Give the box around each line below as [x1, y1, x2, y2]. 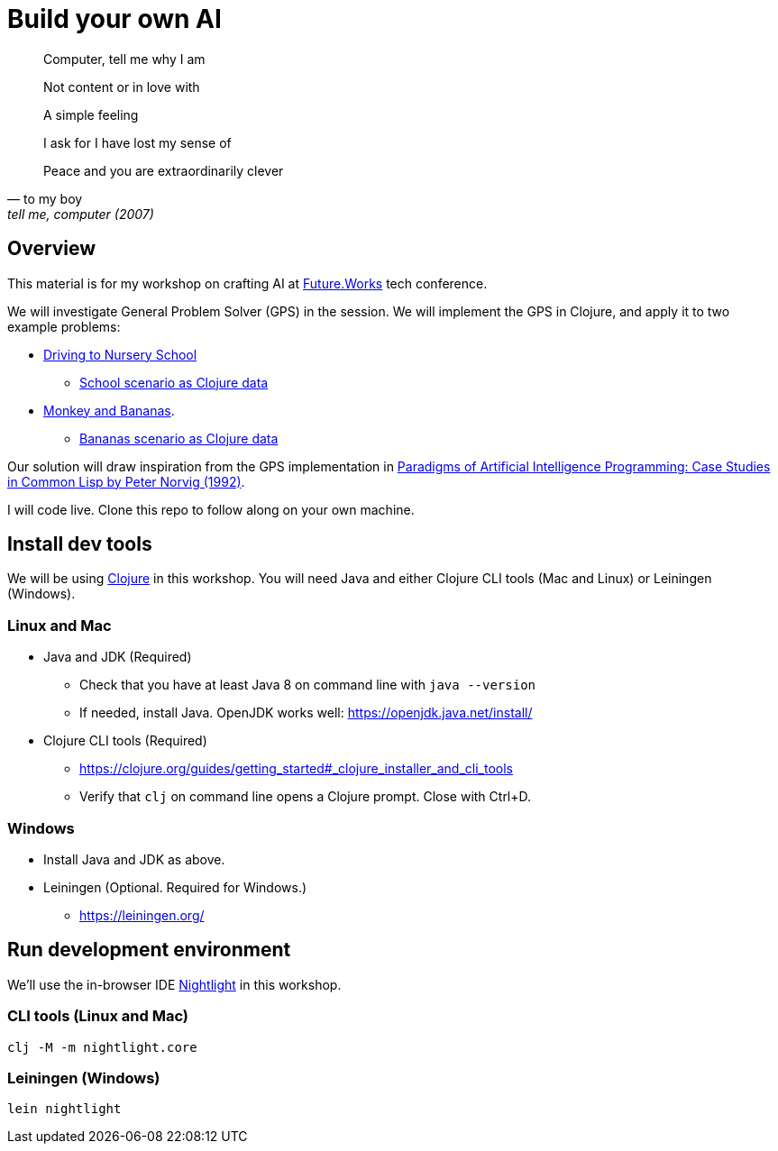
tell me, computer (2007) [7, 206, 154, 222]
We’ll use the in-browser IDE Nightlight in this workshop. [7, 976, 342, 992]
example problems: [7, 318, 121, 334]
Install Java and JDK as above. [43, 851, 225, 867]
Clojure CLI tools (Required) [43, 733, 207, 749]
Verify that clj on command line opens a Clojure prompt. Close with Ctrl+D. [79, 789, 532, 805]
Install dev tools [7, 533, 152, 556]
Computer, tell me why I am [43, 50, 206, 67]
